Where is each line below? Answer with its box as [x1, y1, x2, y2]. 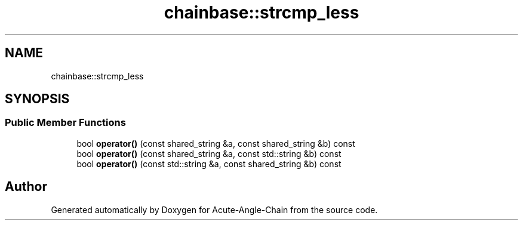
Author [5, 179, 47, 195]
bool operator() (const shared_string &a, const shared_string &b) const [76, 138, 355, 149]
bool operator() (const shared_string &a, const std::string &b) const [76, 148, 342, 159]
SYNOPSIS [5, 91, 70, 107]
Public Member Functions [5, 116, 126, 129]
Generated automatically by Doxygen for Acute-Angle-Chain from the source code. [51, 204, 378, 215]
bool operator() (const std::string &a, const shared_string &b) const [76, 158, 342, 169]
